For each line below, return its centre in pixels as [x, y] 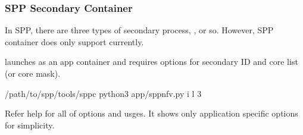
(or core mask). [33, 73]
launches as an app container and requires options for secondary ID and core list [151, 62]
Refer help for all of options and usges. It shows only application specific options [151, 113]
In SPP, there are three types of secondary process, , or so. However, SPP [139, 30]
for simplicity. [30, 125]
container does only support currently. [74, 41]
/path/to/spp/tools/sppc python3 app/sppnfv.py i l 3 [103, 93]
